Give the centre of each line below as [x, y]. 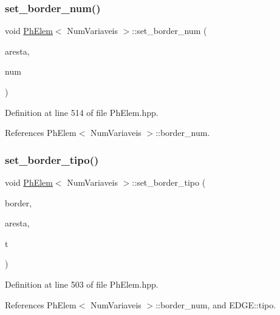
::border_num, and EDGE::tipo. [216, 304]
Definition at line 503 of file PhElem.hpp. [82, 284]
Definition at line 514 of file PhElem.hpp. [82, 112]
